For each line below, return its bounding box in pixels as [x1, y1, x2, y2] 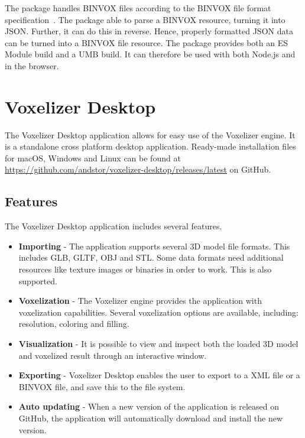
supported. [18, 274, 57, 287]
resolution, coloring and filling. [18, 317, 129, 330]
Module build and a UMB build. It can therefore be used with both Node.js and [5, 48, 296, 60]
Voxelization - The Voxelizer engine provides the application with [18, 294, 262, 307]
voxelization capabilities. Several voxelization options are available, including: [18, 306, 298, 318]
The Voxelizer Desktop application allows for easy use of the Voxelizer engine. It [5, 128, 296, 141]
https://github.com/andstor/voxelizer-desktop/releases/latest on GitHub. [5, 163, 271, 176]
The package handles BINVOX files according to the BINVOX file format [5, 2, 271, 14]
